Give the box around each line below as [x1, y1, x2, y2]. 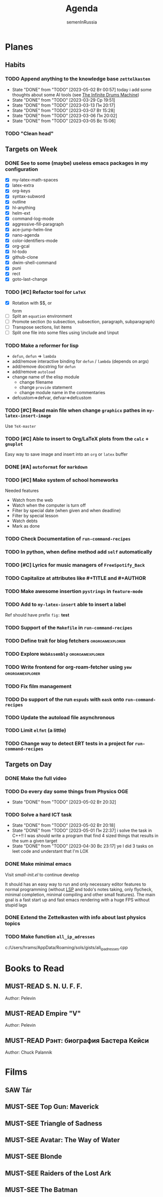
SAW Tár [5, 1086, 32, 1094]
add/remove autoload [12, 369, 55, 375]
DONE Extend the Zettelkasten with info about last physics [5, 914, 146, 921]
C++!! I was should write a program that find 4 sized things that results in [12, 833, 159, 839]
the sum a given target [12, 838, 57, 844]
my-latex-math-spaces [12, 177, 58, 183]
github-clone [12, 254, 38, 260]
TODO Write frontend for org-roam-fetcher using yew [5, 664, 132, 670]
